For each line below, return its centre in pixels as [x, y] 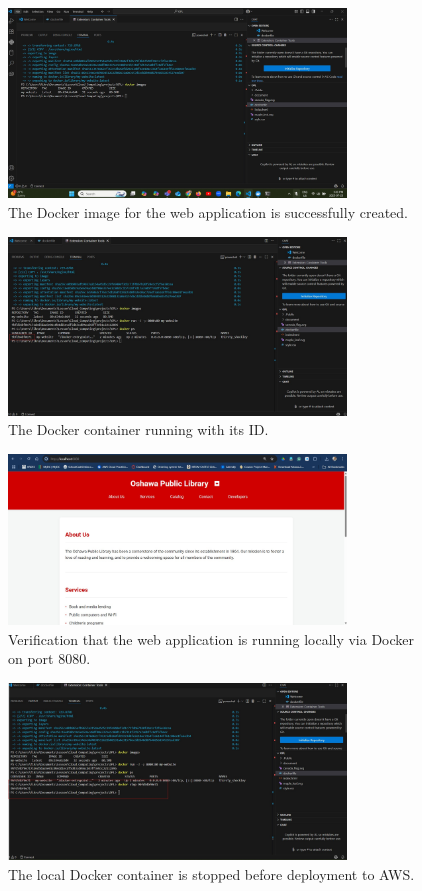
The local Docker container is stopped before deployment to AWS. [211, 873]
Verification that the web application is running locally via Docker [211, 638]
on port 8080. [49, 658]
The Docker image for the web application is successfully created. [208, 212]
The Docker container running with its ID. [138, 429]
